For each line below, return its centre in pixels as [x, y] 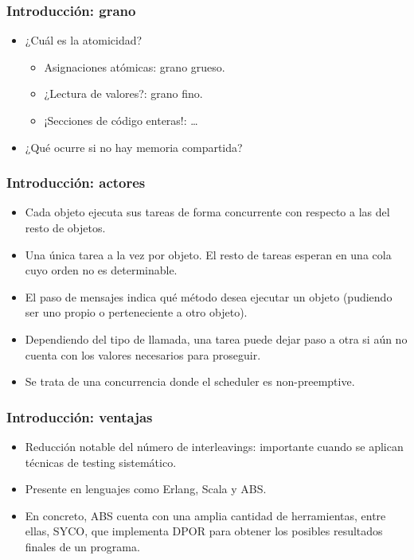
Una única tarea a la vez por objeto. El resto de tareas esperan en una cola [208, 254]
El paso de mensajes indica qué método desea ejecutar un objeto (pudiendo [209, 296]
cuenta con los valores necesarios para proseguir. [143, 354]
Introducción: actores [76, 183]
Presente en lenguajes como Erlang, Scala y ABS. [146, 489]
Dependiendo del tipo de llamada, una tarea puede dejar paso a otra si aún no [216, 338]
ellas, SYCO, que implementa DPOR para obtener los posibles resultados [204, 531]
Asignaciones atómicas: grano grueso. [135, 66]
